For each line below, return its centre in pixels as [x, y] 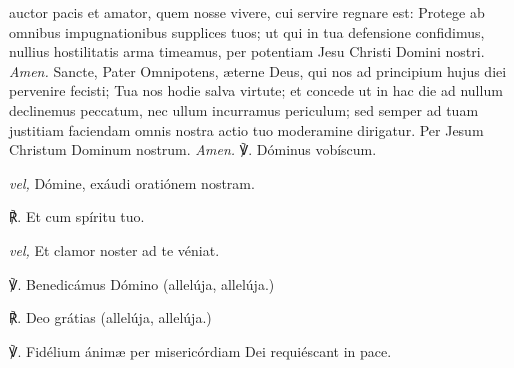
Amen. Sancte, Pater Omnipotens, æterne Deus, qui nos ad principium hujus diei [258, 70]
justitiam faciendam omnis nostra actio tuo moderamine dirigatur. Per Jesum [246, 129]
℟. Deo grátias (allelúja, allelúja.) [110, 317]
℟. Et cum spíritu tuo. [77, 216]
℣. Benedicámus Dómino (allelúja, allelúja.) [142, 283]
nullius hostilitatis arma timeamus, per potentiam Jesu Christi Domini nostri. [247, 51]
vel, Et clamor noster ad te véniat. [114, 249]
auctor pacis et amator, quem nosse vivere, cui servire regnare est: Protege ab [247, 12]
